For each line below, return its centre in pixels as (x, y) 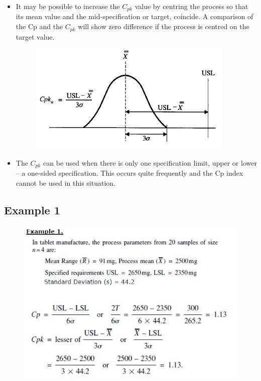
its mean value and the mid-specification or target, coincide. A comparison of (135, 16)
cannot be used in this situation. (66, 182)
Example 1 (32, 210)
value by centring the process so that (191, 6)
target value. (35, 36)
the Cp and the (39, 26)
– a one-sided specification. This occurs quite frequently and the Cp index (129, 173)
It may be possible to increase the (68, 6)
